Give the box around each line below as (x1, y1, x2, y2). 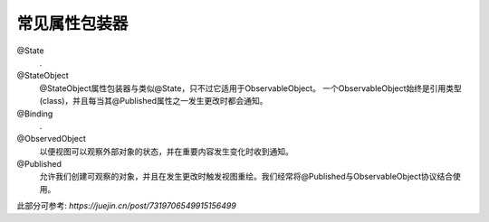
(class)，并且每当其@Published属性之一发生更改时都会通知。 (39, 96, 268, 106)
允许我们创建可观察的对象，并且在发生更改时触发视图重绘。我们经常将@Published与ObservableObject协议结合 (39, 171, 454, 182)
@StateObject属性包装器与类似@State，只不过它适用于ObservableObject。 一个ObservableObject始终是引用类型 (39, 82, 462, 94)
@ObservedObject (16, 134, 86, 144)
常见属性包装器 (16, 14, 129, 33)
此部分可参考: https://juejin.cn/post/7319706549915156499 (16, 200, 237, 211)
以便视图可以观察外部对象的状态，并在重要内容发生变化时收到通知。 (39, 145, 293, 157)
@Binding (16, 108, 53, 119)
